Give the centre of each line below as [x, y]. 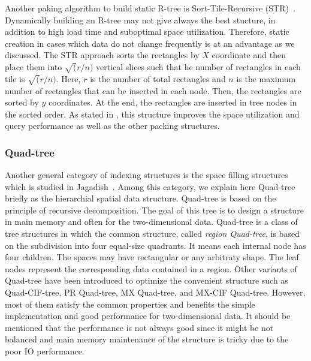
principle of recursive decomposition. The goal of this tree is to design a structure [154, 210]
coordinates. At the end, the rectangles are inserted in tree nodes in [173, 102]
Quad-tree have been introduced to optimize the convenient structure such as [147, 280]
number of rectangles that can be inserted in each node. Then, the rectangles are [153, 90]
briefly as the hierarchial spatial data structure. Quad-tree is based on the [141, 198]
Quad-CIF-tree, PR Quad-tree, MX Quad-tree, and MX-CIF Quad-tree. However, [155, 292]
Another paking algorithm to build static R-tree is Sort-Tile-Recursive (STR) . [150, 8]
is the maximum [266, 78]
